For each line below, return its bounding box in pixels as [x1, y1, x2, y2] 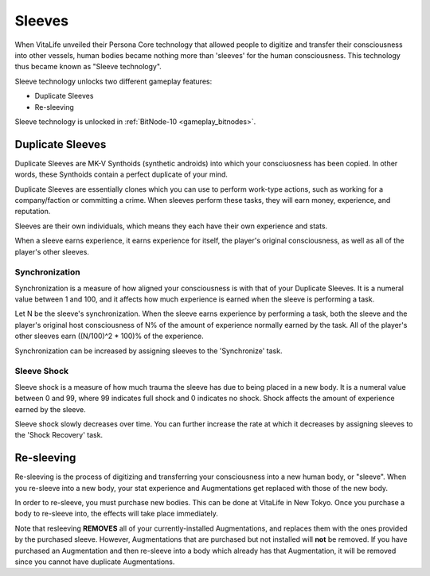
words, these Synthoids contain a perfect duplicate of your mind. [14, 169, 229, 179]
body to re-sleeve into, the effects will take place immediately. [14, 509, 219, 519]
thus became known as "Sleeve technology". [14, 62, 162, 72]
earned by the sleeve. [14, 404, 87, 414]
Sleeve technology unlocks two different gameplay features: [14, 76, 213, 86]
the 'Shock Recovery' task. [14, 430, 104, 440]
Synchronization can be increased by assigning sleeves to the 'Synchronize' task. [14, 346, 283, 356]
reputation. [14, 207, 51, 216]
